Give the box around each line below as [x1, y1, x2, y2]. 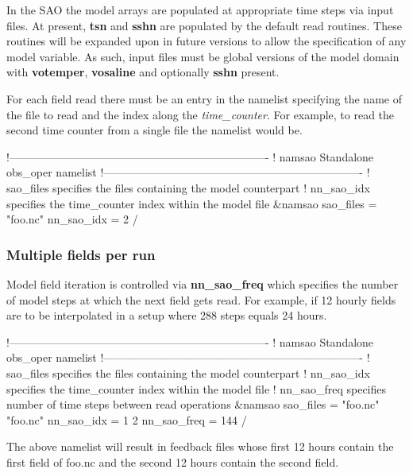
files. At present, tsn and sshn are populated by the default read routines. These [6, 17, 402, 33]
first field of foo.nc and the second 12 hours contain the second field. [6, 453, 339, 470]
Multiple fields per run [6, 244, 156, 264]
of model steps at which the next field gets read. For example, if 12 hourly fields [6, 291, 396, 308]
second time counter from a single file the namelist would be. [6, 122, 303, 138]
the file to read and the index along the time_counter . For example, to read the [6, 106, 395, 122]
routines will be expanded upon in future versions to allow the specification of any [6, 33, 407, 49]
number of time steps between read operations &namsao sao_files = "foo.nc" [6, 396, 380, 413]
